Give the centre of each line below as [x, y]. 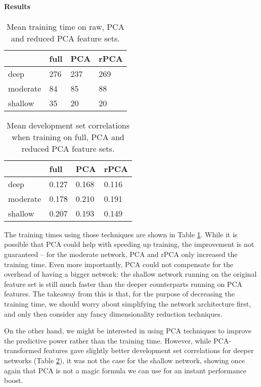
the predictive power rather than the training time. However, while [108, 340]
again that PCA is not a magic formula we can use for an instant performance [125, 370]
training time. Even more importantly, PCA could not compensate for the [119, 264]
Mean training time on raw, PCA [65, 26]
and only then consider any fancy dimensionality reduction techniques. [113, 313]
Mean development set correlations [68, 125]
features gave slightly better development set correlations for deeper [149, 350]
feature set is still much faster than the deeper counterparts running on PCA [123, 284]
